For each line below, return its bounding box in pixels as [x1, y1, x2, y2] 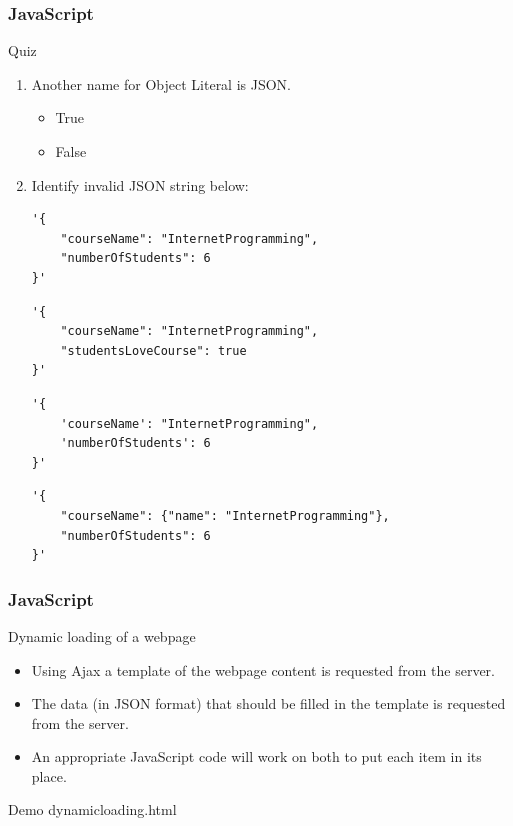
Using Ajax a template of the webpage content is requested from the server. [31, 659, 495, 680]
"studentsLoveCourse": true [60, 343, 247, 358]
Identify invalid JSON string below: [31, 174, 249, 195]
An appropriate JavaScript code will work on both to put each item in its [31, 746, 482, 767]
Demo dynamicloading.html [8, 799, 177, 820]
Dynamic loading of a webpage [8, 625, 196, 646]
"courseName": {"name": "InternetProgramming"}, [60, 508, 390, 523]
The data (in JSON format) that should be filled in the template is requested [31, 693, 506, 714]
